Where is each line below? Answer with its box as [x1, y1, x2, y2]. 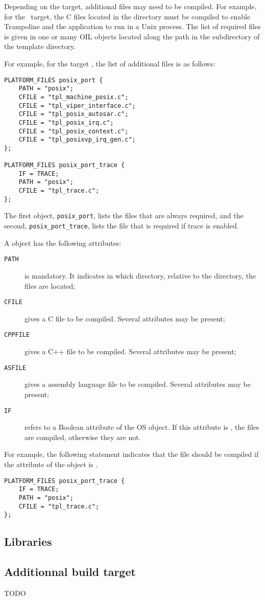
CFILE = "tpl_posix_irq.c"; [18, 119, 114, 126]
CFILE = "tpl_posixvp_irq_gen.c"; [18, 136, 136, 144]
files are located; [25, 280, 76, 291]
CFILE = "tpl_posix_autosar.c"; [18, 110, 129, 118]
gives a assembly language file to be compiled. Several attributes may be [25, 379, 251, 389]
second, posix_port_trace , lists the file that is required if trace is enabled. [4, 220, 239, 231]
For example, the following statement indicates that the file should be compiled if [4, 449, 259, 459]
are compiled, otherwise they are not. [25, 431, 141, 442]
